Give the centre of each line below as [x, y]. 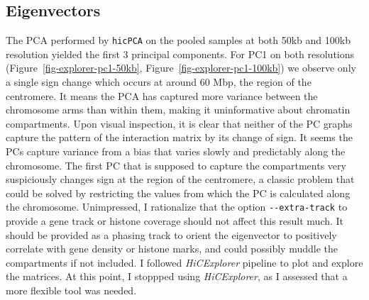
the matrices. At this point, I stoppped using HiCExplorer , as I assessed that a [177, 276]
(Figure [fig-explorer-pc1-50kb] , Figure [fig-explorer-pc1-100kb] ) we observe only [181, 68]
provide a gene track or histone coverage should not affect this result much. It [175, 221]
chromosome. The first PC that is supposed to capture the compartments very [176, 165]
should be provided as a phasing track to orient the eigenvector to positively [171, 234]
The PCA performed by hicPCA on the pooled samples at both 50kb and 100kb [178, 40]
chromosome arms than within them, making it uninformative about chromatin [178, 110]
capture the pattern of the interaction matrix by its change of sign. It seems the [179, 137]
